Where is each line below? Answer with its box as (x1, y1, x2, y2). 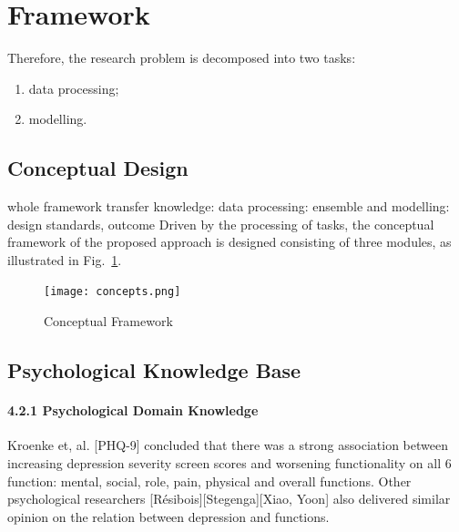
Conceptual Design (7, 154, 189, 182)
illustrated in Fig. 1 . (7, 250, 122, 269)
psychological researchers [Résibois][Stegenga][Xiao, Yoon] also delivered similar (7, 489, 451, 508)
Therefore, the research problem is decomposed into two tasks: (7, 48, 356, 67)
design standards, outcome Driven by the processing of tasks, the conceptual (7, 214, 434, 233)
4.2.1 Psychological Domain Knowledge (7, 401, 259, 420)
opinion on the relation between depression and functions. (7, 506, 330, 526)
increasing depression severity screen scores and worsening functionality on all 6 (7, 453, 452, 472)
